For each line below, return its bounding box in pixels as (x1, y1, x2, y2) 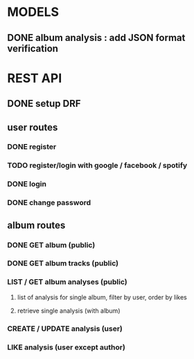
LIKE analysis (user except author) (7, 342, 126, 352)
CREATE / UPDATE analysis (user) (7, 324, 123, 333)
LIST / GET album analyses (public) (7, 277, 127, 287)
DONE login (7, 179, 47, 189)
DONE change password (7, 198, 91, 208)
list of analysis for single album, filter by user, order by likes (17, 292, 187, 301)
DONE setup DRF (7, 98, 81, 110)
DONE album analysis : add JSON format (7, 32, 186, 44)
